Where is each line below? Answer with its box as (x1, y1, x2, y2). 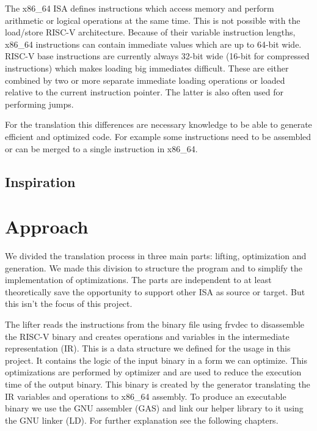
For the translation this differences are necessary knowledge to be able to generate (5, 118, 312, 131)
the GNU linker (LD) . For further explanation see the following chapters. (5, 413, 279, 426)
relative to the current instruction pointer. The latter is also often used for (5, 86, 283, 98)
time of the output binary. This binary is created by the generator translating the (5, 377, 310, 390)
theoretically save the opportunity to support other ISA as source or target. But (5, 285, 305, 298)
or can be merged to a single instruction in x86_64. (5, 142, 198, 155)
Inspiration (5, 172, 76, 191)
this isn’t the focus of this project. (5, 297, 133, 310)
